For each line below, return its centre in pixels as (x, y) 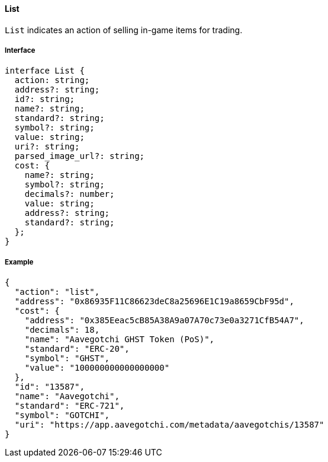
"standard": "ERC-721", (70, 406)
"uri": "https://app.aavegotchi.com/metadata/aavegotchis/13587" (169, 425)
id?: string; (45, 99)
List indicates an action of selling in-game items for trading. (124, 30)
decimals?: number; (70, 194)
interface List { (45, 71)
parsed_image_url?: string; (80, 156)
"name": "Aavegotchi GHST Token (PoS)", (120, 340)
